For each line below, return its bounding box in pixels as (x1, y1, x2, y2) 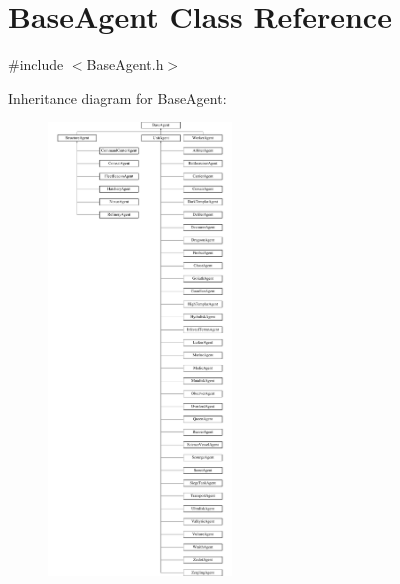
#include (8, 54, 64, 75)
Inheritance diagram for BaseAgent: (8, 87, 227, 108)
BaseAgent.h (86, 54, 164, 75)
